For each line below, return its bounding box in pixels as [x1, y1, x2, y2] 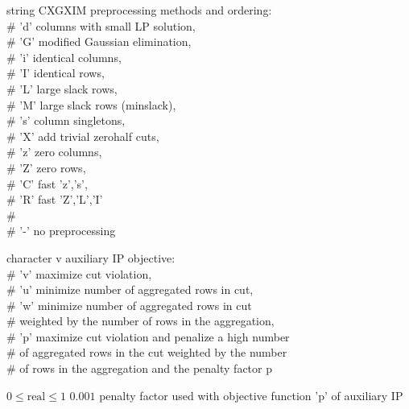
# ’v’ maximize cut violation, [6, 265, 152, 282]
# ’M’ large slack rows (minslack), [6, 96, 176, 113]
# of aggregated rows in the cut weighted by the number [6, 344, 287, 361]
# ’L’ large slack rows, [6, 80, 118, 97]
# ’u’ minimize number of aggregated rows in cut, [6, 281, 254, 298]
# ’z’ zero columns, [6, 143, 102, 160]
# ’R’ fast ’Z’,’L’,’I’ [6, 191, 103, 208]
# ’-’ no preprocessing [6, 222, 116, 239]
